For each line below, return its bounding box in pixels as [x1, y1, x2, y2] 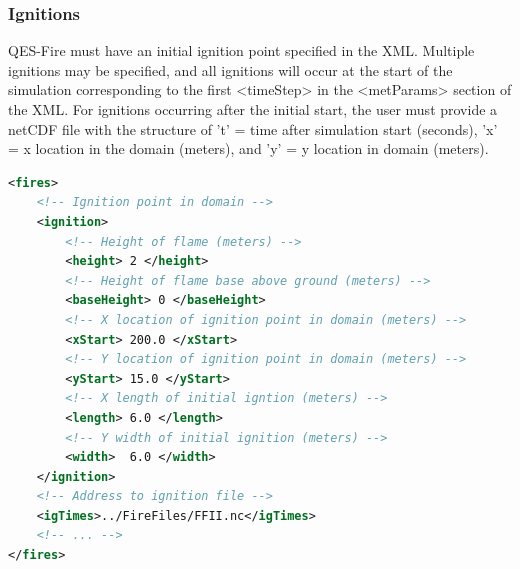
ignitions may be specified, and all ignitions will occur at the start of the [8, 59, 453, 80]
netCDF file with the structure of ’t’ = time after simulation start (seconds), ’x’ [8, 118, 498, 139]
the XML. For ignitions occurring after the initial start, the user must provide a [8, 99, 498, 119]
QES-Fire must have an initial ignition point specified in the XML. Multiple [8, 40, 475, 61]
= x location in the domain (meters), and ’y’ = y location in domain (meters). [8, 138, 489, 159]
